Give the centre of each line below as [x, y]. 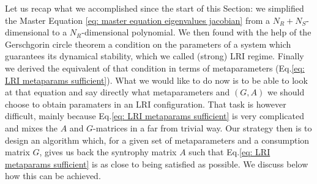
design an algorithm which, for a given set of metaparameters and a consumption [157, 140]
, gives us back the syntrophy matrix [108, 152]
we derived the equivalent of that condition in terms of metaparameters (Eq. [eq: [155, 68]
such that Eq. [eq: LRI [229, 152]
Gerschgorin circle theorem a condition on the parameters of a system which [148, 44]
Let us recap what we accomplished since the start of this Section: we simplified [155, 8]
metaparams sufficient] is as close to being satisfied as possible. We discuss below [157, 164]
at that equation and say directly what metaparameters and [117, 92]
